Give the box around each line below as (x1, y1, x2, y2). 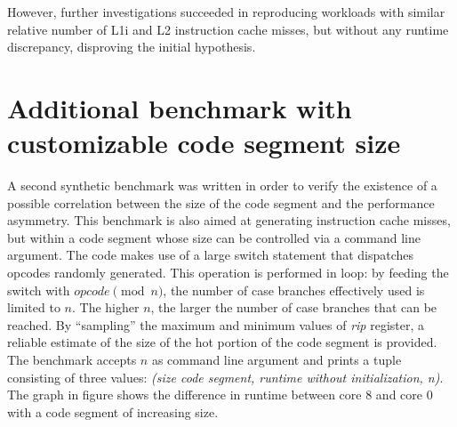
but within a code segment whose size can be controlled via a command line (7, 228, 421, 246)
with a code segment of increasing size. (7, 402, 219, 421)
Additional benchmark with (7, 89, 352, 125)
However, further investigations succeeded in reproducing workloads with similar (7, 3, 445, 20)
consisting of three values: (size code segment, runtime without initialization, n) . (7, 367, 444, 386)
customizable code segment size (7, 125, 401, 161)
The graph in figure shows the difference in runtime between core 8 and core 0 (7, 385, 433, 404)
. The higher (71, 298, 140, 317)
